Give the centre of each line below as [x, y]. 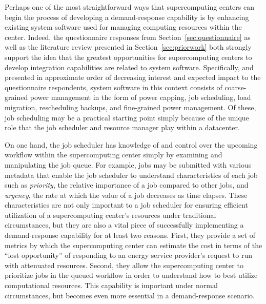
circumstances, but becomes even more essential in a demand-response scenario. [130, 295]
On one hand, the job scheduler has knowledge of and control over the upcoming [131, 144]
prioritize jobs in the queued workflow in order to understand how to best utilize [131, 275]
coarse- [236, 87]
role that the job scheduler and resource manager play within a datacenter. [122, 127]
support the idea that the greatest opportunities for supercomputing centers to [128, 57]
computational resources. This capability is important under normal [111, 285]
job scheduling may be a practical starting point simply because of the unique [127, 117]
